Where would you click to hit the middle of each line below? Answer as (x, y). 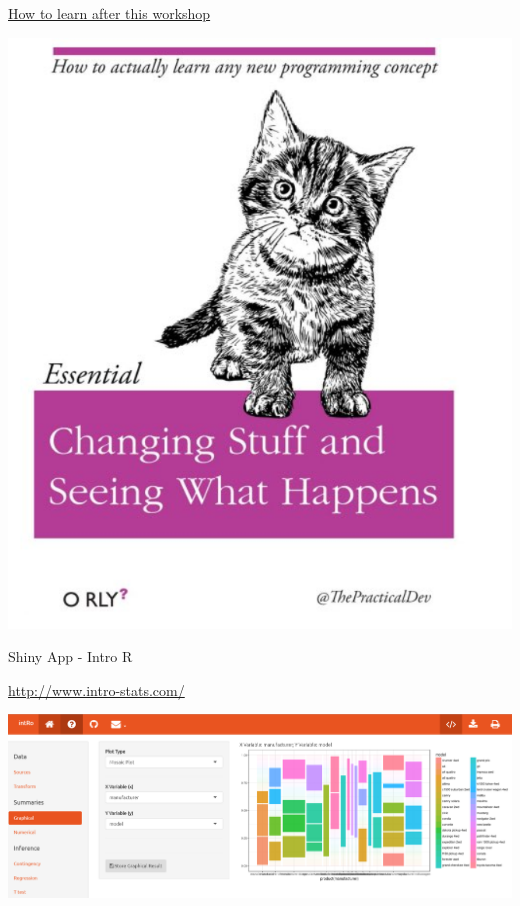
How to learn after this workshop (109, 13)
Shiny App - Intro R (70, 656)
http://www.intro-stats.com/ (96, 689)
